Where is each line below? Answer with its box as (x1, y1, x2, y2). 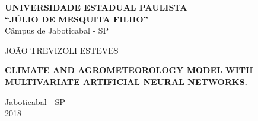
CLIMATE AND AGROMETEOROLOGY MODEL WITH (5, 64, 253, 76)
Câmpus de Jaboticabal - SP (5, 24, 109, 37)
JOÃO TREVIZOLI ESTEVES (5, 44, 119, 56)
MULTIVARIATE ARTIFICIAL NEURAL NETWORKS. (5, 75, 248, 87)
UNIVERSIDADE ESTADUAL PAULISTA (5, 1, 187, 13)
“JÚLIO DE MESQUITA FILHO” (5, 12, 148, 25)
